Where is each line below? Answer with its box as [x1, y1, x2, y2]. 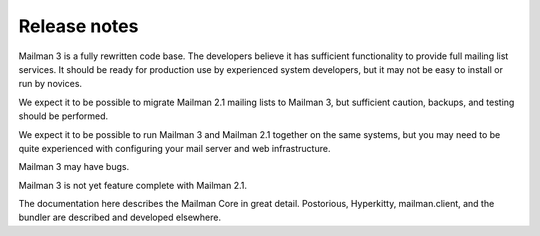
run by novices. [18, 78, 83, 90]
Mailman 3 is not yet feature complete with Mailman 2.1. [18, 179, 247, 191]
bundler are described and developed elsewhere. [18, 211, 222, 224]
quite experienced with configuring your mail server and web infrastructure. [18, 142, 331, 154]
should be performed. [18, 110, 109, 122]
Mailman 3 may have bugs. [18, 161, 130, 173]
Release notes [18, 15, 139, 37]
